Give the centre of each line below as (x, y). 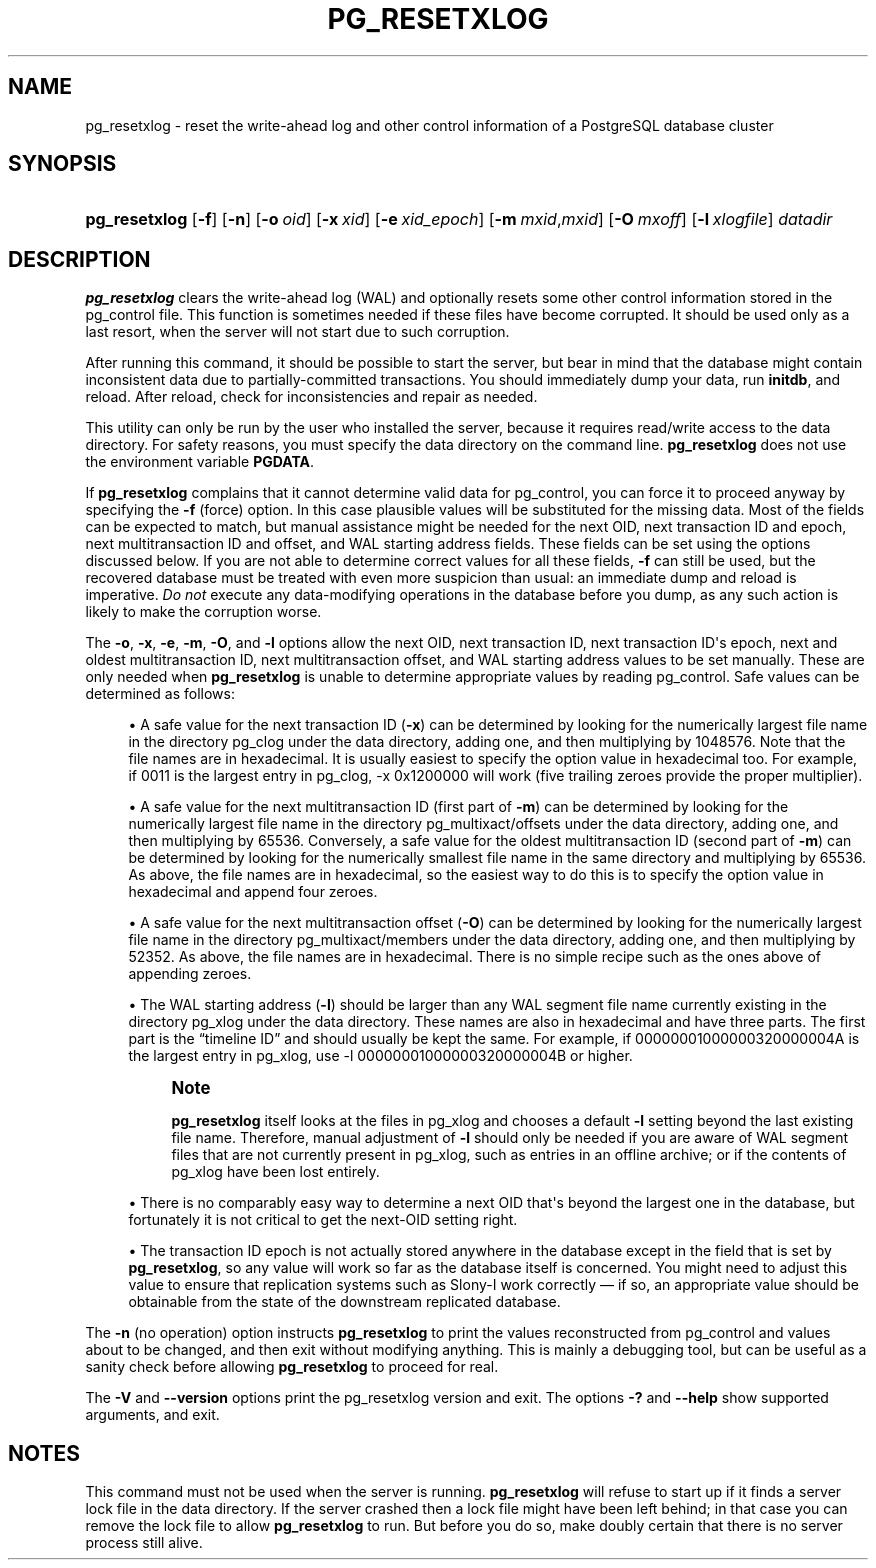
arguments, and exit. (152, 1415)
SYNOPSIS (62, 164)
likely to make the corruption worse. (203, 612)
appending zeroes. (190, 974)
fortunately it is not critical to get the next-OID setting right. (323, 1220)
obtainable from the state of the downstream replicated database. (344, 1302)
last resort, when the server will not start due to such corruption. (297, 332)
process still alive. (144, 1543)
